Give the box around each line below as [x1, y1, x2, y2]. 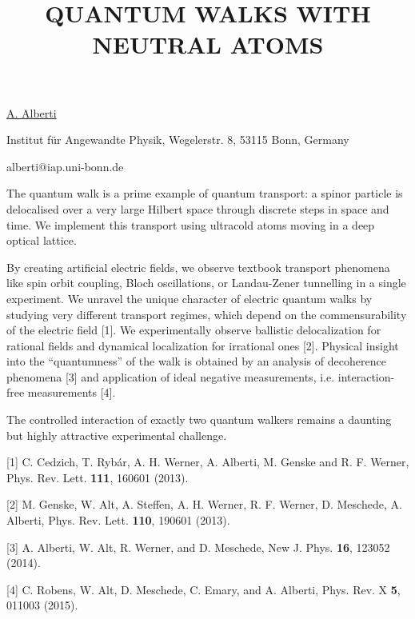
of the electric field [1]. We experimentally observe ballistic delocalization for [6, 321, 381, 338]
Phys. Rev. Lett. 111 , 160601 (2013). [6, 469, 189, 485]
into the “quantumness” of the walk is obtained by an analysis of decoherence [6, 353, 386, 369]
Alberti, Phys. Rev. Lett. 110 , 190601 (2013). [6, 512, 230, 529]
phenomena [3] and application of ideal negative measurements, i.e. [6, 368, 335, 385]
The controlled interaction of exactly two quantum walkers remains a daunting [6, 411, 392, 428]
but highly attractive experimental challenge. [6, 426, 227, 443]
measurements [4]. [27, 384, 116, 401]
